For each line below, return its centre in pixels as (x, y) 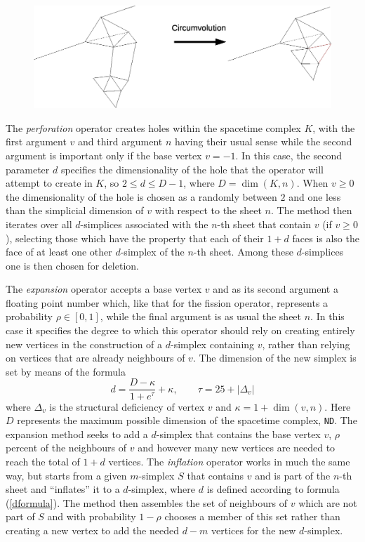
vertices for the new (254, 530)
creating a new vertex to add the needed (93, 530)
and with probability (92, 516)
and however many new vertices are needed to (237, 448)
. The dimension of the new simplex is (274, 358)
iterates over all (39, 224)
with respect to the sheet (208, 210)
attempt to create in (49, 183)
